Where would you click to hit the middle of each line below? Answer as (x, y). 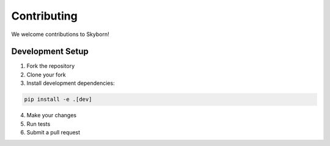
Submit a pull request (53, 132)
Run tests (38, 124)
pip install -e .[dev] (58, 100)
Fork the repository (51, 66)
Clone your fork (46, 75)
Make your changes (51, 115)
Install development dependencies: (71, 83)
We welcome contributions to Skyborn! (60, 34)
